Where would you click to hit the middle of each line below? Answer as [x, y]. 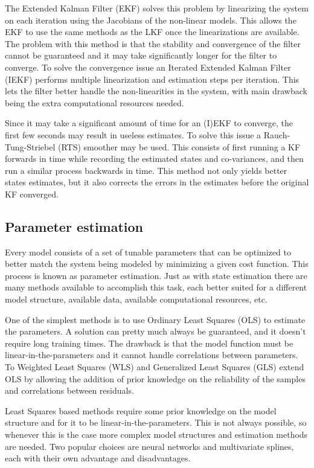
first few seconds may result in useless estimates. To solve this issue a [133, 134]
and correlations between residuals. [69, 390]
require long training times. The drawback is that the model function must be [149, 343]
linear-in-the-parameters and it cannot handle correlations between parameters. [152, 355]
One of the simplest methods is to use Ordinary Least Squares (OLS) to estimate [155, 319]
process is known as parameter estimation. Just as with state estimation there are [156, 275]
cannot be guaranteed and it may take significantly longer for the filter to [141, 55]
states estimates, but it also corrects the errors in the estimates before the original [157, 182]
